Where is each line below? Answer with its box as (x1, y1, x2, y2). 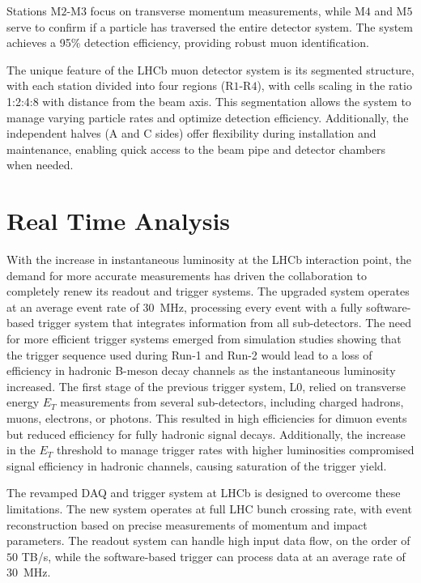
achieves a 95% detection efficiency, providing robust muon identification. (6, 34, 369, 51)
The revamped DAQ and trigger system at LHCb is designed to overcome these (6, 484, 401, 501)
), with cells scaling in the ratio (257, 77, 412, 94)
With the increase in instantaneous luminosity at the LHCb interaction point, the (6, 251, 411, 268)
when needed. (6, 156, 74, 173)
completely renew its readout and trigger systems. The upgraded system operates (6, 283, 410, 300)
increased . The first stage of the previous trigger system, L (6, 377, 297, 394)
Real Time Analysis (6, 204, 231, 237)
